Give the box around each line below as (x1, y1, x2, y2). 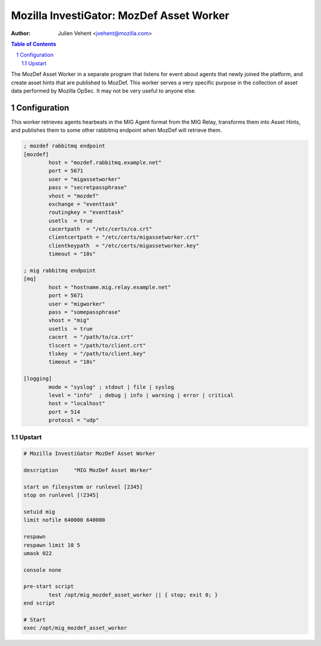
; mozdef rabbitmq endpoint (23, 142, 105, 150)
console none (23, 566, 62, 573)
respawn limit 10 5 (23, 541, 80, 549)
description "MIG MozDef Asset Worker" (23, 467, 153, 473)
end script (23, 600, 55, 607)
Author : (11, 30, 31, 37)
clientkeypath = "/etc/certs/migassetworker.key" (48, 242, 199, 249)
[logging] (23, 375, 52, 382)
